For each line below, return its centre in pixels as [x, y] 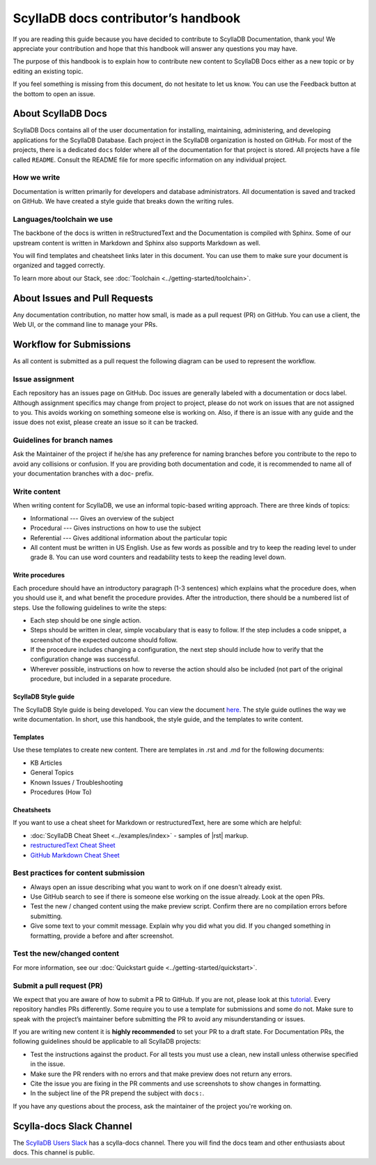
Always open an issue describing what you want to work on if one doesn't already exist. [156, 887]
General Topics [52, 772]
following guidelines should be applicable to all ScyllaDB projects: [107, 1042]
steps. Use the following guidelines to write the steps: [90, 607]
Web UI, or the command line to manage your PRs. [85, 325]
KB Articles [46, 763]
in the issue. [48, 1064]
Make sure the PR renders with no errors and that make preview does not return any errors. [161, 1074]
